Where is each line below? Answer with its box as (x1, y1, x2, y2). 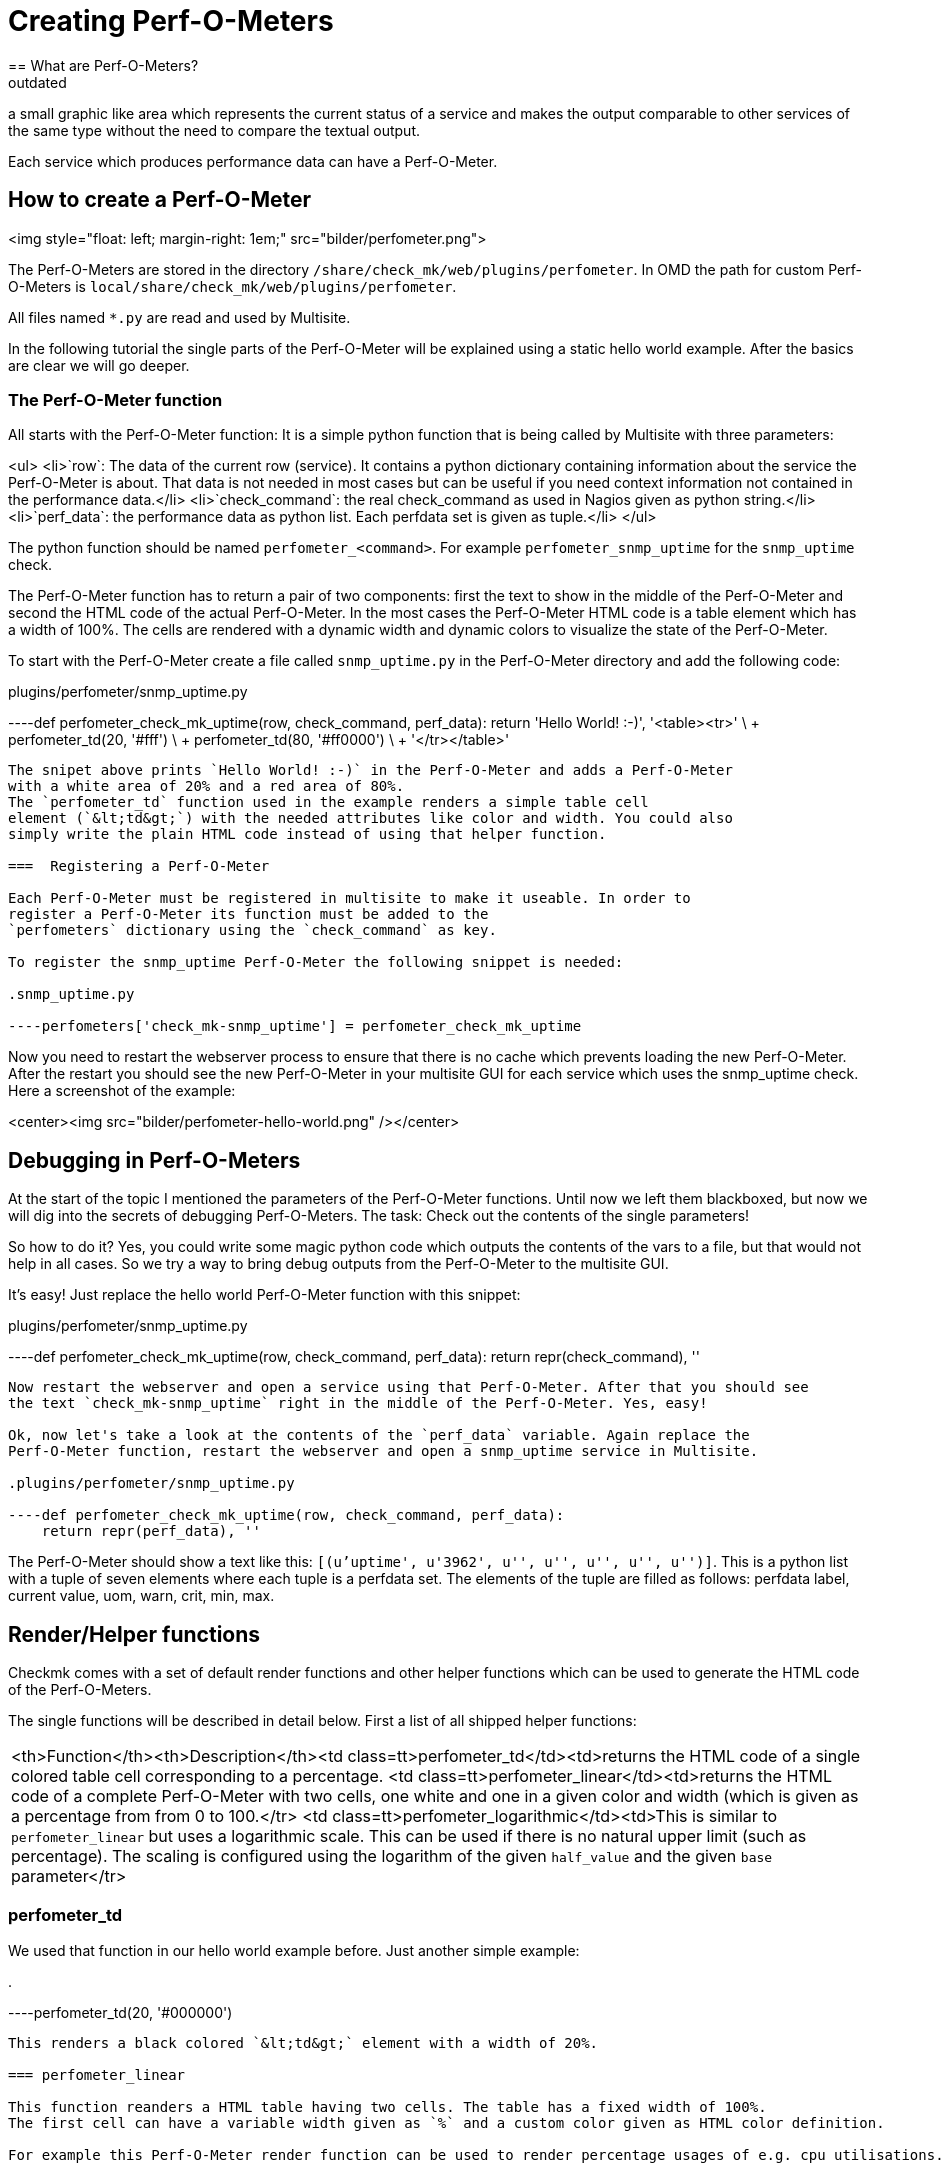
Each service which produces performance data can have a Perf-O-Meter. (8, 152, 498, 170)
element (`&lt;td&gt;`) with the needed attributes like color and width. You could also (8, 810, 733, 827)
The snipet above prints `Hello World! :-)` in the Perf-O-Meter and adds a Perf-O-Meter (8, 762, 733, 779)
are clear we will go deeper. (8, 356, 190, 374)
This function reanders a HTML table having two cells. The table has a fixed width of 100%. (8, 2098, 767, 2115)
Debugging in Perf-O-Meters (8, 1147, 301, 1173)
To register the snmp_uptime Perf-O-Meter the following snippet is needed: (8, 954, 624, 971)
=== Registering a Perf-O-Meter (8, 858, 270, 875)
